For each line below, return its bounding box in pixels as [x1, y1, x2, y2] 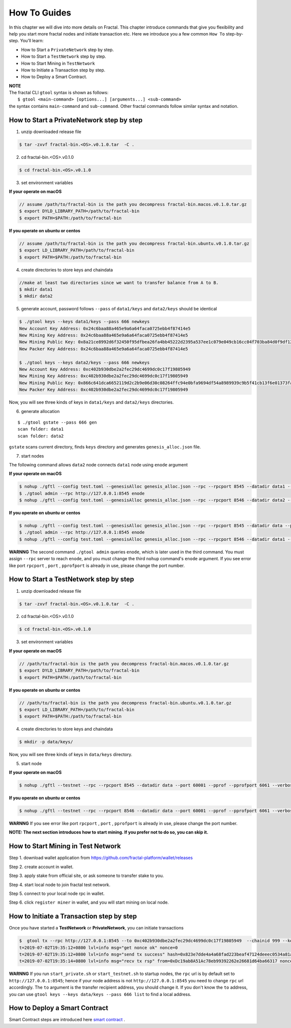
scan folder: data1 [17, 427, 64, 432]
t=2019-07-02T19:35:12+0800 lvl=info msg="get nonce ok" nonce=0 [19, 945, 178, 950]
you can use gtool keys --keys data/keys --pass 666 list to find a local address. [9, 991, 192, 997]
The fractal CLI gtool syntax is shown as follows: [9, 90, 109, 96]
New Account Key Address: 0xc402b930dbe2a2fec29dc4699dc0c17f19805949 [19, 367, 191, 372]
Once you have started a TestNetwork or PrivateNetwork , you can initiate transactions [9, 925, 184, 931]
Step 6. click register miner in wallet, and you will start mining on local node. [9, 899, 169, 906]
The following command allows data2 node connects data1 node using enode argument [9, 462, 188, 467]
